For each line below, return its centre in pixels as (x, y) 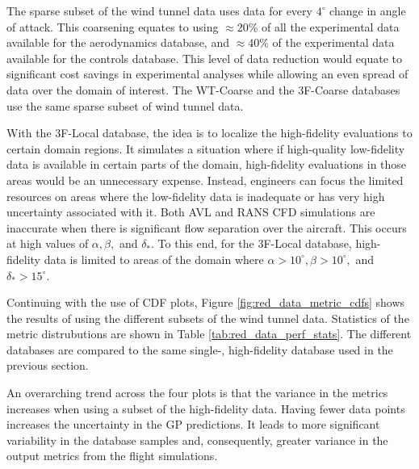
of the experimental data (333, 42)
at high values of (48, 243)
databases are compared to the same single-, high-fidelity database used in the (200, 349)
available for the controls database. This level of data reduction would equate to (204, 58)
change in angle (368, 10)
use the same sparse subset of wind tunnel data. (125, 105)
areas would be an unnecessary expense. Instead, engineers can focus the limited (205, 180)
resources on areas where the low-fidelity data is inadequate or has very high (196, 196)
